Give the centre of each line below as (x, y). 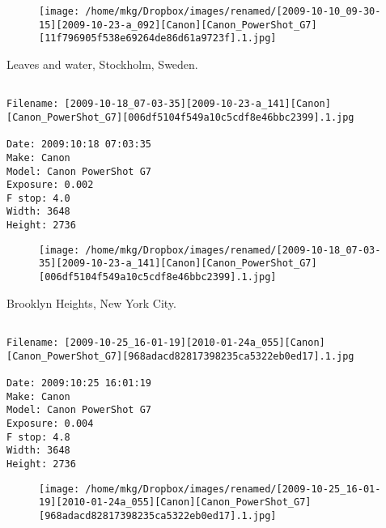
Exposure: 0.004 (50, 423)
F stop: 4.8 (38, 437)
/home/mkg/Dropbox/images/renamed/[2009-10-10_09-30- (233, 11)
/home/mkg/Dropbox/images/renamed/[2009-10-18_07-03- (233, 250)
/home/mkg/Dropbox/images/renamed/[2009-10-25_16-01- (233, 489)
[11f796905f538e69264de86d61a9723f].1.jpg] (158, 38)
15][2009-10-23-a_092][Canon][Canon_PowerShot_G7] (178, 25)
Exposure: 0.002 (50, 185)
